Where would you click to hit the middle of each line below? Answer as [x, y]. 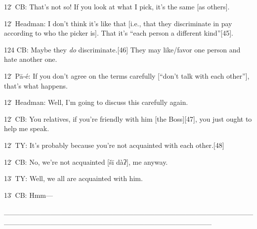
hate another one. [31, 59]
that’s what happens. [36, 85]
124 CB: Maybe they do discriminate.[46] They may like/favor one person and [122, 49]
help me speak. [27, 128]
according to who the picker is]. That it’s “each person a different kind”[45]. [119, 33]
